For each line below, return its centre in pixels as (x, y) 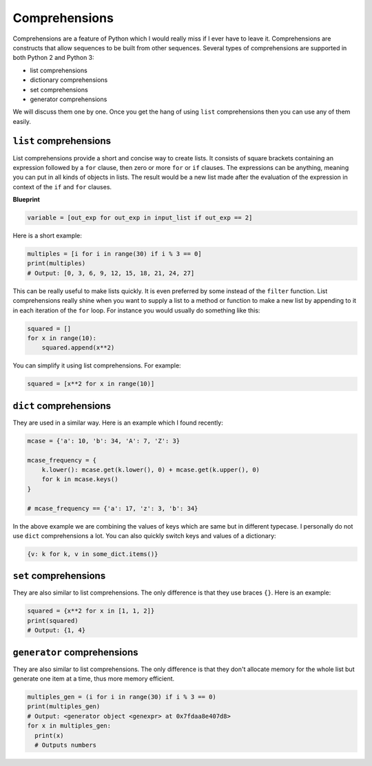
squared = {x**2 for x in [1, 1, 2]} (91, 611)
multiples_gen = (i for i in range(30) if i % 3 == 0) (122, 697)
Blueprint (27, 200)
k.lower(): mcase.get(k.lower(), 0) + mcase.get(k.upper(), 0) (151, 470)
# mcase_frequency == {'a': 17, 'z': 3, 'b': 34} (113, 508)
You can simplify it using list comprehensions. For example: (97, 365)
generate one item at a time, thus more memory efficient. (94, 679)
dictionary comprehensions (69, 80)
